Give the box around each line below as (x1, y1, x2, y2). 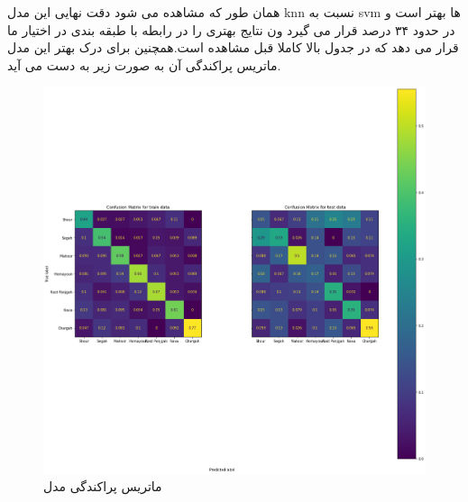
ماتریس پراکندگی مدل (43, 477, 162, 496)
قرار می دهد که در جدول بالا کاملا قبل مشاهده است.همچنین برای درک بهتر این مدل (7, 38, 459, 57)
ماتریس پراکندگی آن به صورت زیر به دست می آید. (7, 55, 281, 74)
